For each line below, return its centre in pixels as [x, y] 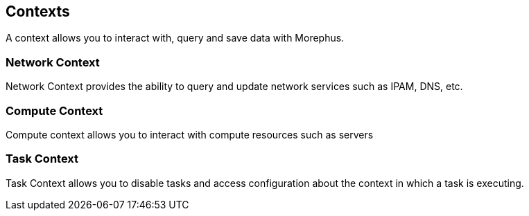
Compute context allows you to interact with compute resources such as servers [190, 134]
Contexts [38, 11]
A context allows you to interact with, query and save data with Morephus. [175, 38]
